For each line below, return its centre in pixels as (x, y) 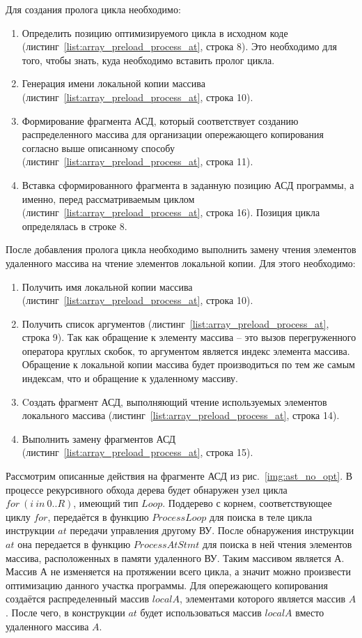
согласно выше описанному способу (98, 147)
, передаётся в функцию (98, 516)
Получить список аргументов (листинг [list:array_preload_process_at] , (175, 323)
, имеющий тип (106, 503)
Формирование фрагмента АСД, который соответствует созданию (160, 120)
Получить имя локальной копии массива (107, 286)
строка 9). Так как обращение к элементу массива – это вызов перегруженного (189, 337)
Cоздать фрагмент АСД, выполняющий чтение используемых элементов (174, 401)
